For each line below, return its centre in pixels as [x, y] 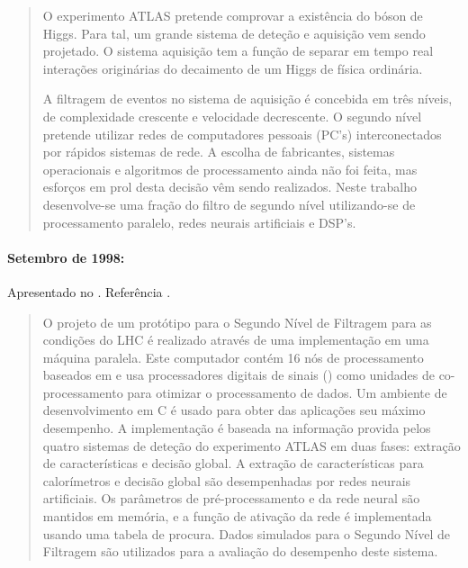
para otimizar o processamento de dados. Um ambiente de [287, 392]
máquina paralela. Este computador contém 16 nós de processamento [233, 357]
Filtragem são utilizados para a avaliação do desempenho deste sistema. [240, 551]
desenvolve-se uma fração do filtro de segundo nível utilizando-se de [229, 204]
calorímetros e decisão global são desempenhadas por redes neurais [227, 480]
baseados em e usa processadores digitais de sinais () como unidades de [238, 375]
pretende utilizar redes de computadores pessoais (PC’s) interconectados [242, 134]
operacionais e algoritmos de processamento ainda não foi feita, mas [230, 169]
